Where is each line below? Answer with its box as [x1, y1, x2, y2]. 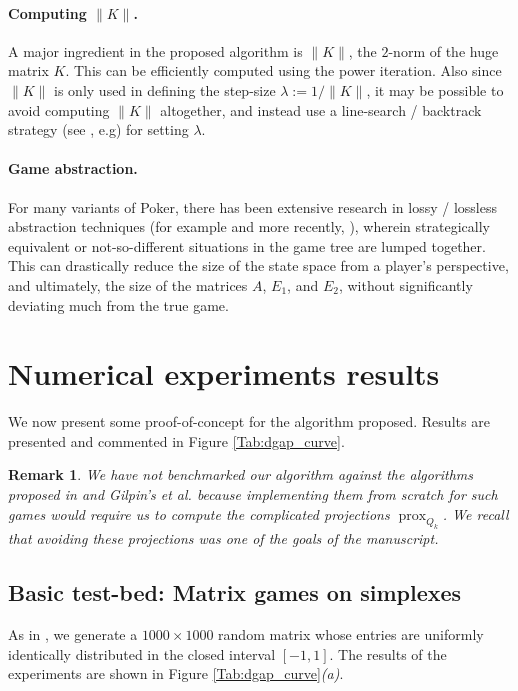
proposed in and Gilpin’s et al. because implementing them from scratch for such [8, 484, 498, 505]
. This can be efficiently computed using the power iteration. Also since [65, 60, 502, 81]
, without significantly [338, 274, 473, 295]
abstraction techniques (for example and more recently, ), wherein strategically [8, 216, 490, 237]
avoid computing [8, 99, 110, 120]
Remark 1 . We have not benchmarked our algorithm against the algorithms [8, 464, 473, 485]
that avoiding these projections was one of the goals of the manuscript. [8, 528, 439, 549]
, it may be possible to [366, 79, 504, 100]
